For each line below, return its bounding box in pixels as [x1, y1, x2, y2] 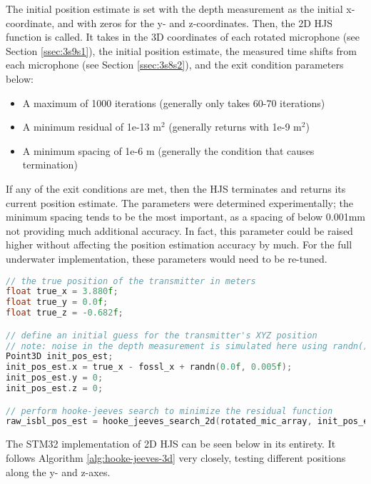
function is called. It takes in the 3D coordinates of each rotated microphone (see [6, 29, 360, 44]
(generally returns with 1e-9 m [168, 119, 302, 134]
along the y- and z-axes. [6, 464, 111, 479]
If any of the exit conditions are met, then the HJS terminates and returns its [6, 181, 346, 196]
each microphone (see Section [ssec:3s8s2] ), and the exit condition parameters [6, 57, 344, 72]
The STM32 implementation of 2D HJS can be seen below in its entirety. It [6, 436, 336, 451]
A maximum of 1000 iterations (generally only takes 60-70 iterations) [22, 95, 325, 110]
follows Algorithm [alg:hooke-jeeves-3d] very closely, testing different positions [6, 450, 346, 465]
